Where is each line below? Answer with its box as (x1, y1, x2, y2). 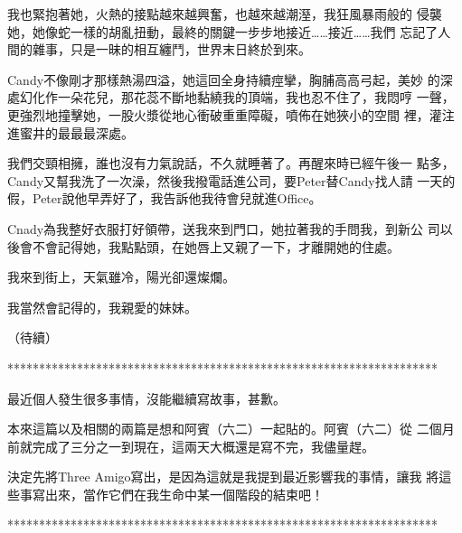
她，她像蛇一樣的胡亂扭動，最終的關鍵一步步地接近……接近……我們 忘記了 (7, 22, 438, 41)
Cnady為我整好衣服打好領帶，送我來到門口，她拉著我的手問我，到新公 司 (7, 219, 440, 238)
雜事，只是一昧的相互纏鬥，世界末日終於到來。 (32, 40, 311, 59)
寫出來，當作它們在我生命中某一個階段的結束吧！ (32, 484, 324, 503)
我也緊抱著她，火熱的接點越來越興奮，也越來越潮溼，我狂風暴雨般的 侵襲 (7, 5, 442, 23)
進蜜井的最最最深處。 (7, 123, 134, 142)
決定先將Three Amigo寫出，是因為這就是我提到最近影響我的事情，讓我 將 (7, 467, 439, 486)
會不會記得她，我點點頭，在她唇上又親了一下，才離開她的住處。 (19, 237, 400, 256)
